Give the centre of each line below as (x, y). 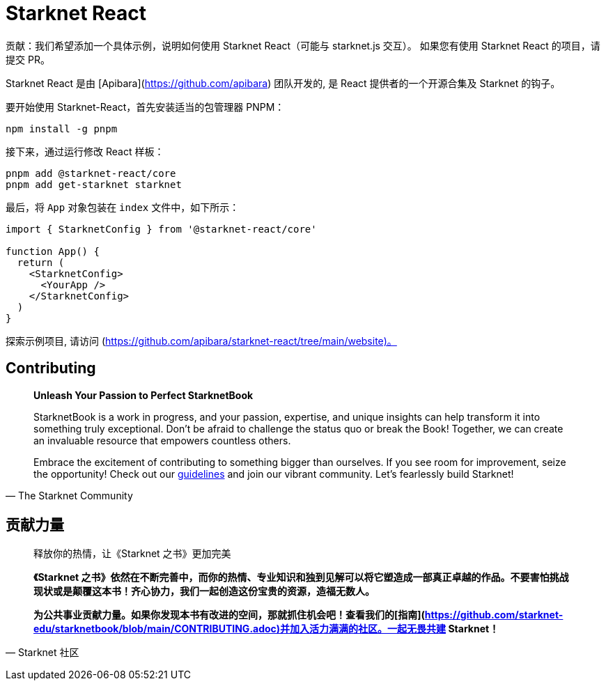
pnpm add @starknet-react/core (91, 173)
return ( (41, 262)
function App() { (53, 251)
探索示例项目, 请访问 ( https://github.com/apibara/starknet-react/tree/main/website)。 (201, 341)
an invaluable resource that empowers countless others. (162, 440)
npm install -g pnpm (62, 128)
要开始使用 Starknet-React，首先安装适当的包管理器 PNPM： (145, 107)
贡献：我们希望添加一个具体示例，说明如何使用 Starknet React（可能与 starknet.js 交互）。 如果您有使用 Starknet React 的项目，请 (303, 45)
